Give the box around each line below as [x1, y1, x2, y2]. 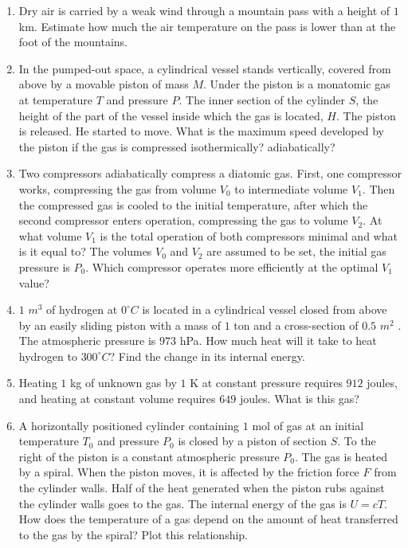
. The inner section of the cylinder [178, 91, 346, 108]
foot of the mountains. [18, 33, 128, 50]
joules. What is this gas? [239, 390, 359, 407]
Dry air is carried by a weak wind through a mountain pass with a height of [18, 2, 390, 18]
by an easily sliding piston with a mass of [18, 316, 221, 333]
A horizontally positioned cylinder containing [18, 417, 240, 433]
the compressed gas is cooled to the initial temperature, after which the [18, 196, 368, 213]
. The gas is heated [295, 448, 388, 464]
